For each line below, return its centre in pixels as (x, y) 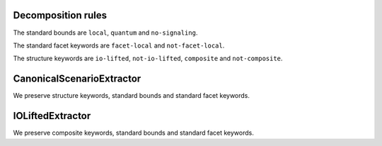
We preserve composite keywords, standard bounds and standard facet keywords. (133, 133)
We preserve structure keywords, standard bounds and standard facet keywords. (132, 96)
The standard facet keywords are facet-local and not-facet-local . (119, 45)
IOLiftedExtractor (52, 116)
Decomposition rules (60, 15)
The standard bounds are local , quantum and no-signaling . (105, 33)
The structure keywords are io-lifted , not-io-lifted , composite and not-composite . (148, 58)
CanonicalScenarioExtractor (77, 79)
